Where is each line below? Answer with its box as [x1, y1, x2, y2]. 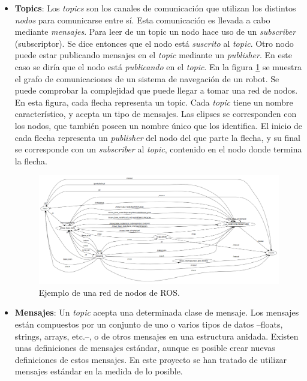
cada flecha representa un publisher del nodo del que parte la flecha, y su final [14, 131, 300, 143]
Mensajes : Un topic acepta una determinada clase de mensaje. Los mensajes [14, 306, 299, 319]
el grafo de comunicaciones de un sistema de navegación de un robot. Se [14, 72, 279, 85]
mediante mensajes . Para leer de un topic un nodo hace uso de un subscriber [14, 25, 296, 38]
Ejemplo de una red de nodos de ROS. [38, 286, 180, 298]
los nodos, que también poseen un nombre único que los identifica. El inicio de [14, 119, 303, 131]
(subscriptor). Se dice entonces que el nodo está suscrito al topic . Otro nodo [14, 37, 294, 49]
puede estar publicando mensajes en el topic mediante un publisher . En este [14, 49, 292, 61]
